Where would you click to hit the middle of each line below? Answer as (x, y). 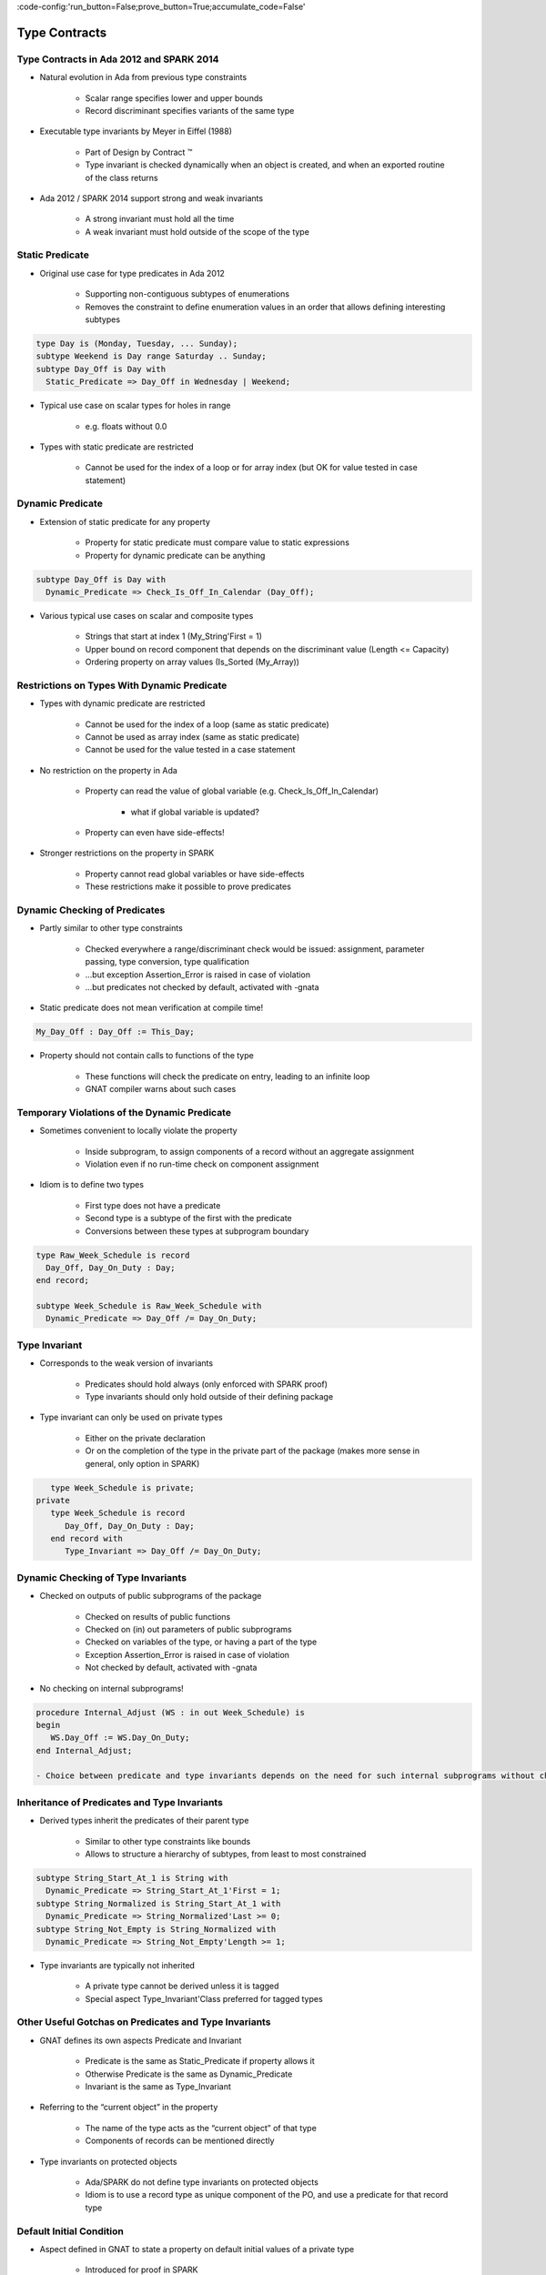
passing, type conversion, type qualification (167, 962)
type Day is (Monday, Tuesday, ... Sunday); (137, 343)
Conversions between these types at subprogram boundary (197, 1231)
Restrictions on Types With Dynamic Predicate (122, 685)
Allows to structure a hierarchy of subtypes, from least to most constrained (226, 1854)
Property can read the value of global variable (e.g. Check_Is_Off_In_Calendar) (232, 791)
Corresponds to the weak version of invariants (126, 1363)
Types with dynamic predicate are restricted (122, 703)
